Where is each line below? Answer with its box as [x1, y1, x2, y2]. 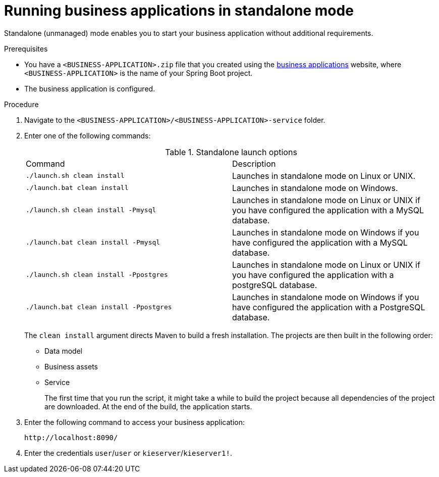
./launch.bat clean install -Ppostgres [26, 303, 172, 311]
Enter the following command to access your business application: [24, 417, 245, 426]
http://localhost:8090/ [24, 433, 118, 442]
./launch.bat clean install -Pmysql [26, 239, 160, 247]
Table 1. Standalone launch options [165, 147, 297, 157]
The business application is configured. [24, 84, 155, 93]
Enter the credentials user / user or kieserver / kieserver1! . [24, 448, 232, 457]
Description [232, 158, 276, 169]
